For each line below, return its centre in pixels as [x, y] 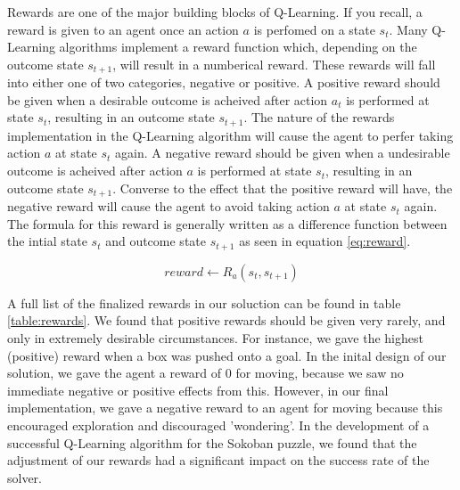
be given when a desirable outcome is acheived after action [168, 99]
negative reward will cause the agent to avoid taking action [168, 206]
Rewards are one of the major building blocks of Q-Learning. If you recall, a [215, 12]
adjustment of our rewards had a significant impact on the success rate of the [218, 460]
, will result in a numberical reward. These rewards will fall [274, 64]
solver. [25, 477]
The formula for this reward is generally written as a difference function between [227, 223]
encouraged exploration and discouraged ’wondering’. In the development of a [218, 425]
